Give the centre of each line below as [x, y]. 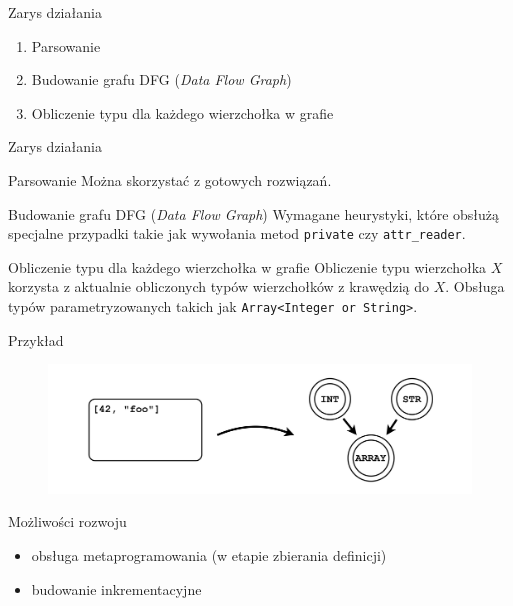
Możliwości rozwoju [67, 521]
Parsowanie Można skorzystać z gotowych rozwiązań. [170, 179]
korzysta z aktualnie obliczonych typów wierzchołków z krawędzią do [218, 286]
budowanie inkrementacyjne [116, 588]
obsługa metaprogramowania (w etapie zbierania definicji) [209, 555]
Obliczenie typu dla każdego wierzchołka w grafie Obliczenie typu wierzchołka [247, 266]
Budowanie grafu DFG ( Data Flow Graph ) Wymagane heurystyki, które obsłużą [254, 213]
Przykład [36, 339]
